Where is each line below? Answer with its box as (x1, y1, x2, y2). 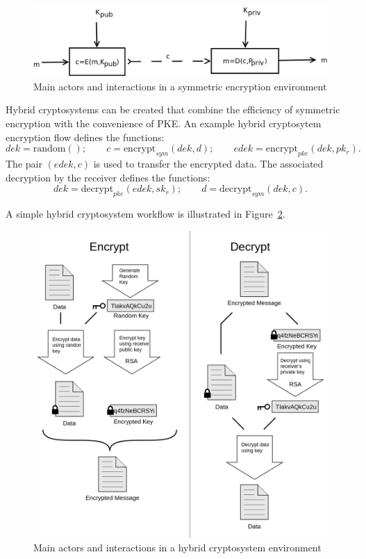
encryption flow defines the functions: (6, 129, 165, 144)
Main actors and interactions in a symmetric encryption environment (33, 79, 327, 93)
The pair (6, 156, 42, 171)
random (33, 144, 66, 154)
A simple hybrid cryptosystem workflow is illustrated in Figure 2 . (6, 206, 285, 221)
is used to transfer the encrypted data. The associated (93, 156, 324, 171)
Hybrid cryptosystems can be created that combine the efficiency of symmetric (6, 102, 340, 117)
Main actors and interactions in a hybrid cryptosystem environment (33, 540, 322, 555)
